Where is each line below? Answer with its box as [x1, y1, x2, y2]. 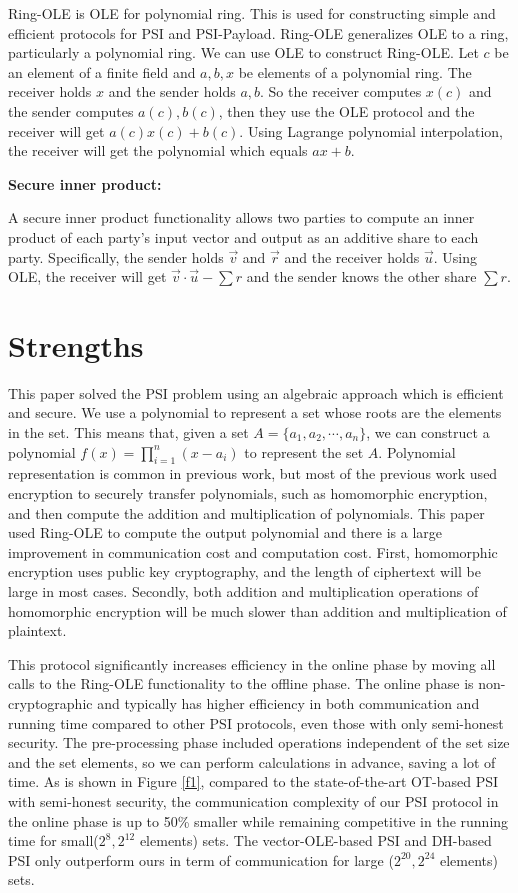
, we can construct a [366, 422, 490, 443]
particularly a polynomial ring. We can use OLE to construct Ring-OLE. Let [8, 42, 479, 63]
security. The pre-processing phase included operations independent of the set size [8, 732, 510, 753]
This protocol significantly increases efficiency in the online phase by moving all [8, 653, 496, 674]
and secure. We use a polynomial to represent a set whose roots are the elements [8, 402, 502, 423]
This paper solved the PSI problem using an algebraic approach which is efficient [8, 382, 504, 403]
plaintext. [8, 620, 67, 641]
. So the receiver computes [260, 81, 422, 102]
